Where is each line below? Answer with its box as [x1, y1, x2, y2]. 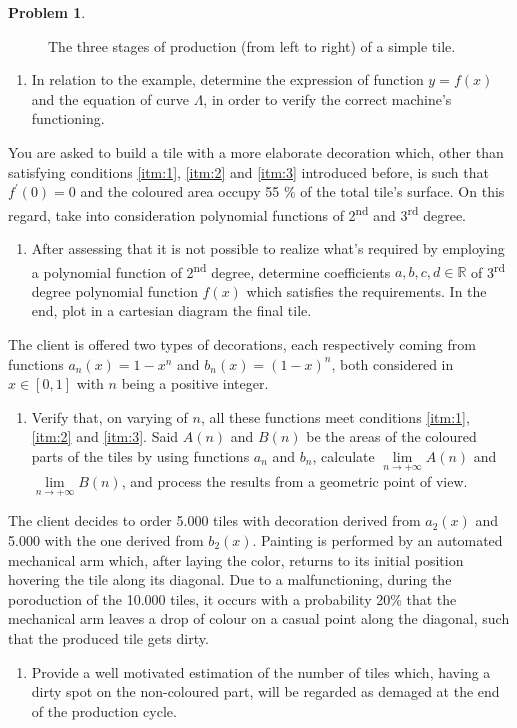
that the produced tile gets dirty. [8, 628, 209, 648]
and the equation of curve [31, 88, 189, 109]
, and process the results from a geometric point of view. [121, 471, 468, 492]
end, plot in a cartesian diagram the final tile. [31, 300, 312, 321]
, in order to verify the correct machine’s [203, 88, 452, 109]
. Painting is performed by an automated [252, 530, 503, 551]
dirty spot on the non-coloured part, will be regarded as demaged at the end [31, 681, 500, 702]
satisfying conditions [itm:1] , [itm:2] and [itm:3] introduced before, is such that [8, 161, 489, 182]
